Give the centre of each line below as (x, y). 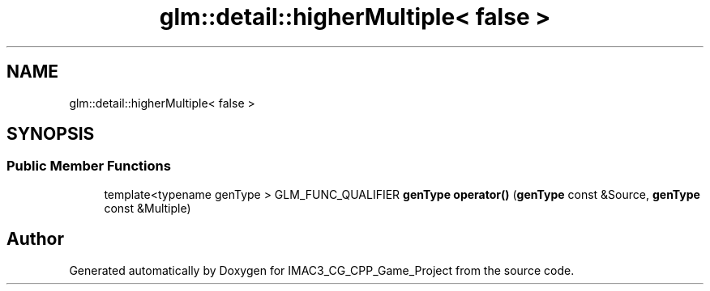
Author (35, 239)
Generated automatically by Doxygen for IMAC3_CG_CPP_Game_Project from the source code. (322, 270)
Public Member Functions (89, 166)
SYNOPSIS (51, 134)
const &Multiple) (148, 208)
